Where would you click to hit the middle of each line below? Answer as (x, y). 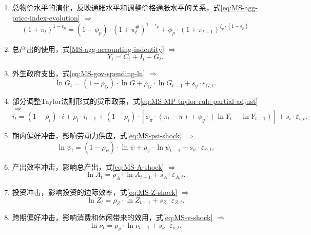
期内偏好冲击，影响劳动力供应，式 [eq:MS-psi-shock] (97, 135)
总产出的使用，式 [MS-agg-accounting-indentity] (88, 49)
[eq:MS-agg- (239, 7)
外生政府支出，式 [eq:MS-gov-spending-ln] (79, 73)
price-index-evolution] (46, 17)
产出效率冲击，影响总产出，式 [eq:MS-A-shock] (88, 166)
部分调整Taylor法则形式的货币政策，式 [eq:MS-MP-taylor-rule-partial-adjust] (135, 101)
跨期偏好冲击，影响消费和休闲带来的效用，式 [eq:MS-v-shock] (112, 217)
